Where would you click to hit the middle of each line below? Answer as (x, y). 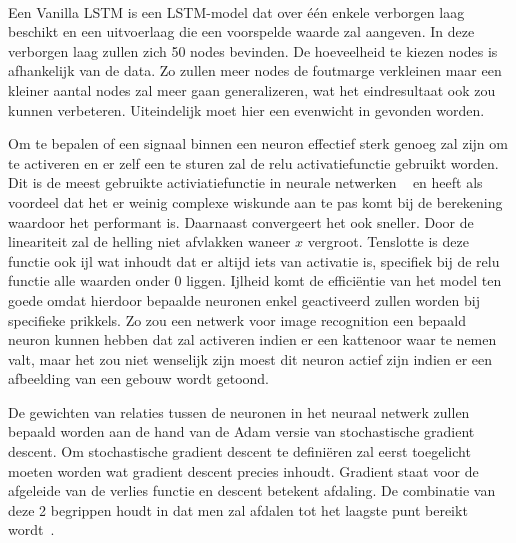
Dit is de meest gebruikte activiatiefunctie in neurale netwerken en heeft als (245, 182)
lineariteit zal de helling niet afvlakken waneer (149, 241)
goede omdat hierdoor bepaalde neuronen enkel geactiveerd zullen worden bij (244, 299)
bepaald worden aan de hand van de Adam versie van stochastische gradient (241, 431)
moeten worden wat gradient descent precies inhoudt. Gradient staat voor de (243, 470)
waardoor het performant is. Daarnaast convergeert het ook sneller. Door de (241, 221)
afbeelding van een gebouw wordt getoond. (139, 378)
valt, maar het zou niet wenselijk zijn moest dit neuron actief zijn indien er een (250, 358)
